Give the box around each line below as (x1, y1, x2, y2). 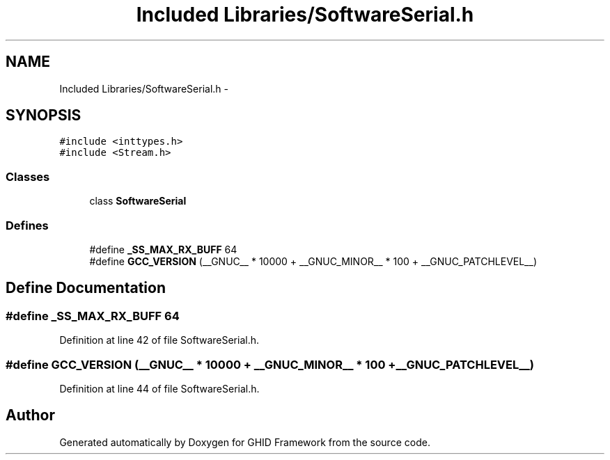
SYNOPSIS (6, 106, 81, 125)
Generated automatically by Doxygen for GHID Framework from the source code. (59, 436, 430, 448)
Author (6, 406, 55, 425)
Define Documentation (6, 279, 166, 297)
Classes (6, 169, 50, 184)
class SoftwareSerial (89, 195, 187, 207)
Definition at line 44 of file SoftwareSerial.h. (59, 382, 260, 395)
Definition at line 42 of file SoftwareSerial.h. (59, 334, 260, 347)
